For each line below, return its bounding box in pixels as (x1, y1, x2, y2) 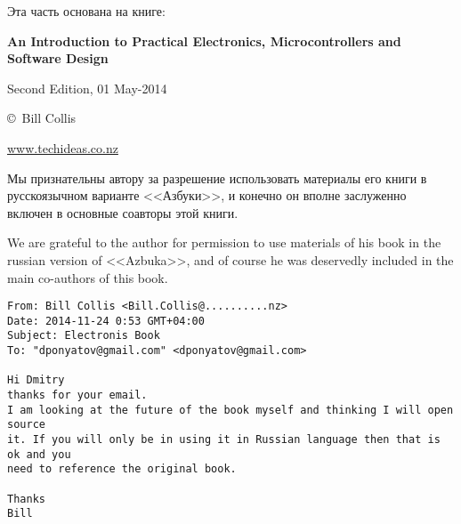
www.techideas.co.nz (7, 138, 118, 157)
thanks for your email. (7, 389, 148, 402)
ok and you (7, 447, 71, 461)
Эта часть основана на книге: (7, 2, 166, 20)
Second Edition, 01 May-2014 (7, 78, 167, 97)
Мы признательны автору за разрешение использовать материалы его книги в (7, 168, 427, 187)
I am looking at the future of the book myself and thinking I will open (7, 403, 454, 416)
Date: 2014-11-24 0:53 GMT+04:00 (7, 314, 205, 327)
